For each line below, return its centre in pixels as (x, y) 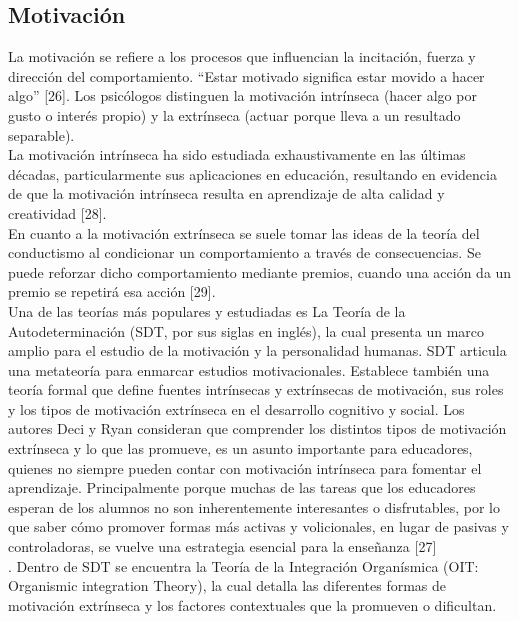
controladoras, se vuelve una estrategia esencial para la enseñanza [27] (222, 546)
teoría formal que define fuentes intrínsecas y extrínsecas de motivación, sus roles (256, 389)
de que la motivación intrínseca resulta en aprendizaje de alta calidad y (226, 193)
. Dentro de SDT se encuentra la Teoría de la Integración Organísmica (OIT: (243, 565)
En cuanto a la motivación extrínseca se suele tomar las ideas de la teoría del (244, 232)
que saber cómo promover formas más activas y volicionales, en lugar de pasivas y (258, 526)
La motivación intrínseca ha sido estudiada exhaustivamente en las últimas (237, 154)
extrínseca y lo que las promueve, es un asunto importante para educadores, (240, 448)
